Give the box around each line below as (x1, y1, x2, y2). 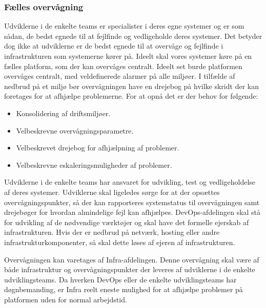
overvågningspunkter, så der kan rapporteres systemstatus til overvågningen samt (4, 196, 260, 207)
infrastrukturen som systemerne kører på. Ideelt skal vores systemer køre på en (4, 51, 252, 61)
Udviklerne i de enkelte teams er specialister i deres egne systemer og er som (4, 20, 244, 31)
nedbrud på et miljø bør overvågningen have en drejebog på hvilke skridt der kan (4, 80, 259, 91)
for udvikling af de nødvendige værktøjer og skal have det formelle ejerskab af (4, 216, 249, 227)
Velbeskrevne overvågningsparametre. (16, 125, 134, 136)
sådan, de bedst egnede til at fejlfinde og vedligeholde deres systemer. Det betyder (4, 30, 262, 41)
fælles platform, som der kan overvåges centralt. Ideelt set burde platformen (4, 60, 242, 71)
